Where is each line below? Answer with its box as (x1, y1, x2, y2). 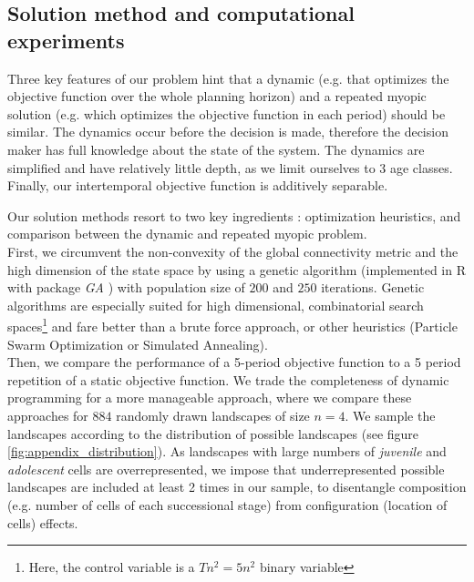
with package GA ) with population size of (7, 278, 245, 297)
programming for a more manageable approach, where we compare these (7, 388, 412, 407)
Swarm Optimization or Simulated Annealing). (7, 334, 268, 353)
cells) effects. (7, 513, 78, 532)
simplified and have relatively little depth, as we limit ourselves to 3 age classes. (7, 158, 453, 177)
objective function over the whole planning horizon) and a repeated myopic (7, 87, 427, 106)
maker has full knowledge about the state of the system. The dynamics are (7, 139, 425, 158)
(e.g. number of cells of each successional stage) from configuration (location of (7, 495, 448, 514)
